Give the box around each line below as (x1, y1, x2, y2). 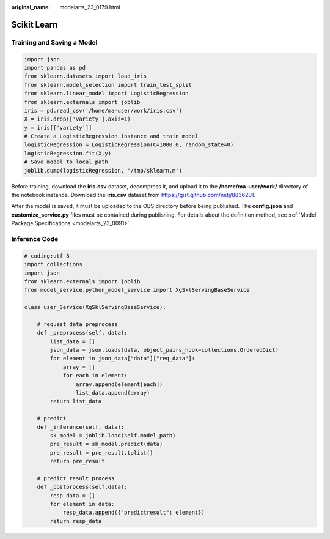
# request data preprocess (37, 321, 119, 327)
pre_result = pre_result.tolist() (50, 449, 153, 456)
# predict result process (37, 475, 115, 481)
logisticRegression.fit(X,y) (24, 150, 112, 157)
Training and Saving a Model (11, 38, 98, 46)
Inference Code (11, 234, 59, 243)
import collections (24, 261, 82, 268)
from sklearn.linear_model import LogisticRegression (24, 90, 189, 97)
